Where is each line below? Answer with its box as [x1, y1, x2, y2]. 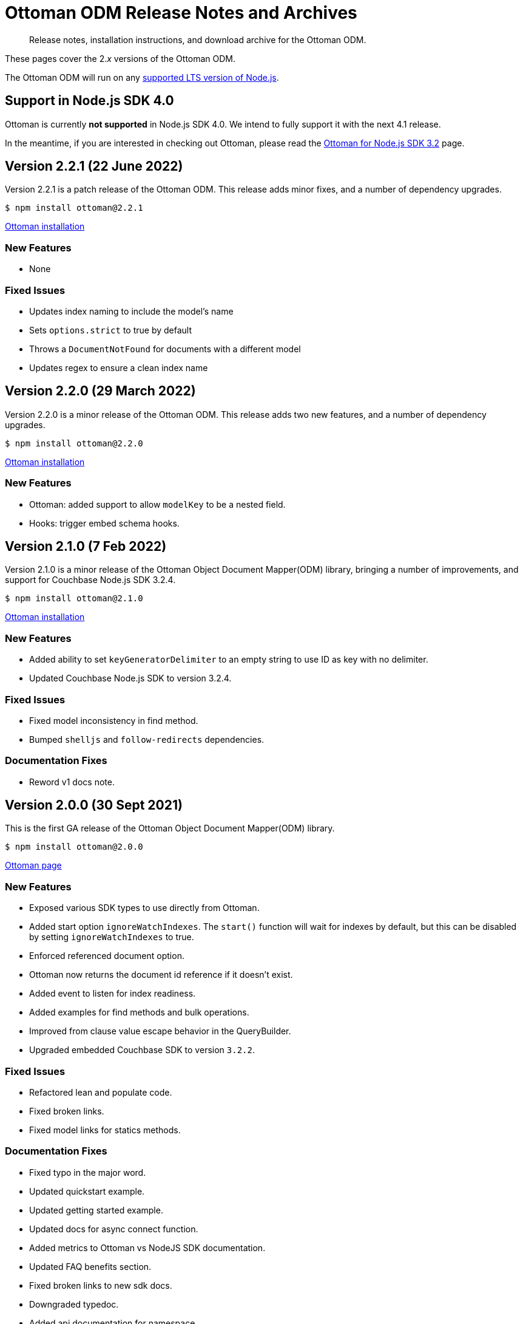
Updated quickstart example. [29, 1186, 145, 1196]
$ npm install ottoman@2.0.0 [5, 842, 143, 852]
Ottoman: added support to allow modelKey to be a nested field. [29, 499, 286, 510]
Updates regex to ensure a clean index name [29, 362, 208, 373]
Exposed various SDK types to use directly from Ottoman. [29, 903, 260, 913]
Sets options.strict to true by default [29, 324, 192, 335]
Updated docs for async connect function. [29, 1223, 198, 1234]
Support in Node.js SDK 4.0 [5, 93, 174, 109]
